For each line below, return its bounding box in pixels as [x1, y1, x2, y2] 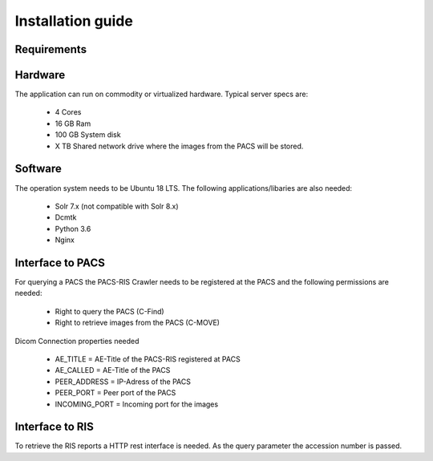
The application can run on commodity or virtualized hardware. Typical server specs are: [14, 89, 309, 99]
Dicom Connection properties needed [14, 336, 140, 346]
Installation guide [14, 12, 134, 30]
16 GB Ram [55, 119, 91, 128]
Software [14, 162, 62, 176]
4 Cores [55, 107, 82, 117]
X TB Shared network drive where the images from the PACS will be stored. [55, 141, 304, 151]
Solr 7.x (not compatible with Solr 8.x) [55, 201, 180, 211]
